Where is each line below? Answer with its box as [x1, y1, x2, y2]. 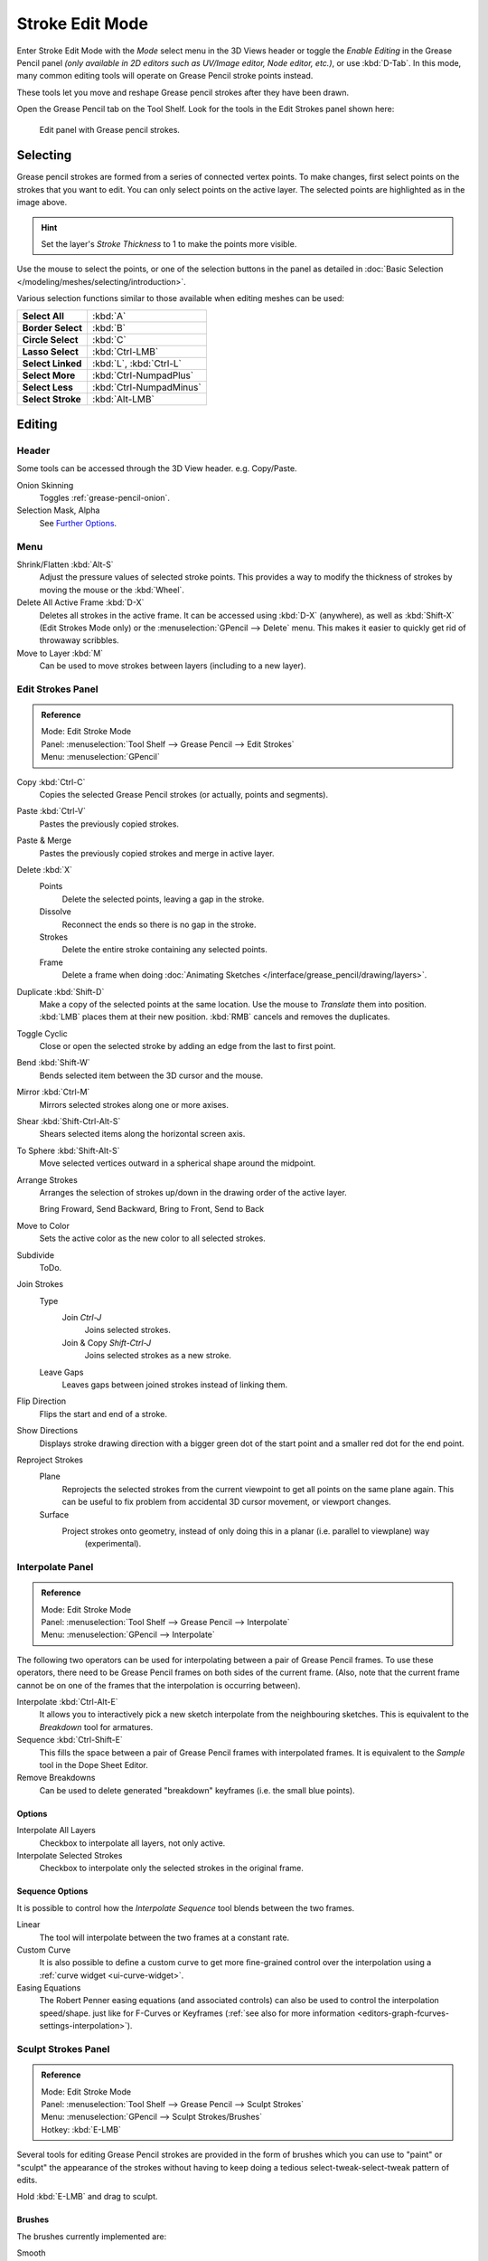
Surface [39, 1509, 70, 1519]
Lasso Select [22, 345, 79, 357]
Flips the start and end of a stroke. [39, 1408, 167, 1419]
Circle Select [22, 333, 79, 345]
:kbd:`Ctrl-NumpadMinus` [91, 381, 202, 393]
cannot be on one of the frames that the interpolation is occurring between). [16, 1679, 301, 1690]
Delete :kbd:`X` [16, 864, 72, 875]
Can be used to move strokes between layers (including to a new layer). [39, 660, 306, 671]
